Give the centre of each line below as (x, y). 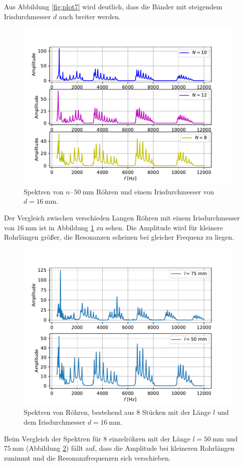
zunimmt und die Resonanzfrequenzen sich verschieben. (87, 457)
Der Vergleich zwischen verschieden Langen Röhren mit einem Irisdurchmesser (122, 217)
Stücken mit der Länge (177, 412)
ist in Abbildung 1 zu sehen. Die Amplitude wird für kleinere (131, 227)
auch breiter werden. (90, 16)
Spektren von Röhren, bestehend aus (79, 412)
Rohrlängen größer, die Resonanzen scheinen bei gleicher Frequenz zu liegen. (119, 237)
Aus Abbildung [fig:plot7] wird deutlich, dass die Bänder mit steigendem (113, 6)
